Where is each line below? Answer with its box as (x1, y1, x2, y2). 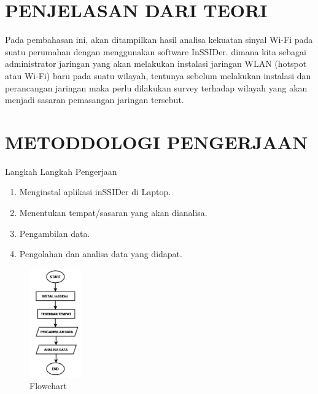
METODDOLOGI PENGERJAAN (5, 129, 308, 154)
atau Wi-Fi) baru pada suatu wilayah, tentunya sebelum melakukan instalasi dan (5, 69, 311, 82)
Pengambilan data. (19, 226, 90, 239)
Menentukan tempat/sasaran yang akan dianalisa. (19, 206, 207, 218)
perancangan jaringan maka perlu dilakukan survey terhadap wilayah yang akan (5, 81, 308, 94)
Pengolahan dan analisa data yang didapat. (19, 247, 182, 260)
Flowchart (29, 379, 67, 392)
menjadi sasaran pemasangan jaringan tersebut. (5, 93, 184, 106)
